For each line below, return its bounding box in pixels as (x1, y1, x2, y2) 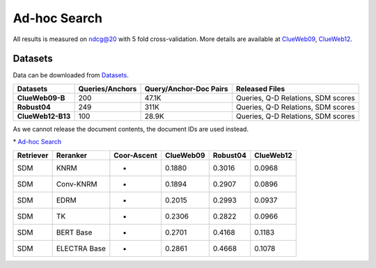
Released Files (235, 84, 285, 93)
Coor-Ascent (113, 150, 158, 160)
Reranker (56, 150, 87, 160)
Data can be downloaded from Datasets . (13, 71, 129, 79)
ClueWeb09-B (17, 93, 65, 102)
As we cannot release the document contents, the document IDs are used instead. (13, 125, 249, 133)
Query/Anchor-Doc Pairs (144, 84, 229, 93)
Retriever (17, 150, 49, 160)
